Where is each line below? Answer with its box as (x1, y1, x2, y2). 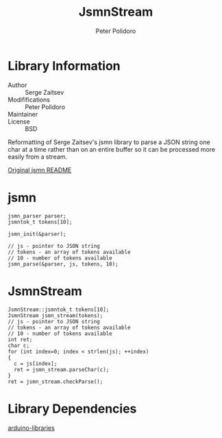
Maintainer (8, 110, 38, 118)
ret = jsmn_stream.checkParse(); (8, 378, 103, 385)
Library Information (8, 58, 121, 73)
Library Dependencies (8, 401, 137, 416)
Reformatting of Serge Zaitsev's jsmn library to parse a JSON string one (8, 138, 211, 146)
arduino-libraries (8, 424, 56, 432)
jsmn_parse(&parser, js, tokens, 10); (8, 260, 119, 268)
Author (8, 80, 27, 89)
